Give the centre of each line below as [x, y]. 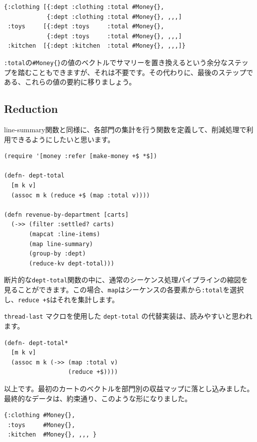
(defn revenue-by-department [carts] [66, 215]
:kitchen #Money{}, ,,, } [52, 435]
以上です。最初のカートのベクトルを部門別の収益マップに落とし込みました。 [129, 388]
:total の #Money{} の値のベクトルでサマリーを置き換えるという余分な [116, 62]
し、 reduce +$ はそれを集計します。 [62, 299]
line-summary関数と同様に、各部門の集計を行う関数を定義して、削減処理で [125, 130]
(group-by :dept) [57, 254]
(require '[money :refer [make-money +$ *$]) [81, 156]
